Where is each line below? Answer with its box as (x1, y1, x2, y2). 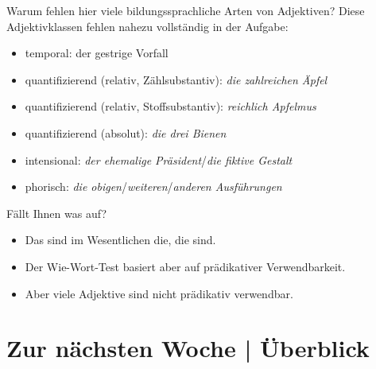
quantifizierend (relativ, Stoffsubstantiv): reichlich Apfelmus (25, 98, 316, 115)
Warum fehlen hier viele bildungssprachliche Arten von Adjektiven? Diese (6, 2, 365, 18)
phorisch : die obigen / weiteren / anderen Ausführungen (25, 178, 282, 195)
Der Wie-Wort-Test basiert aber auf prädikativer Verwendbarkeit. (25, 258, 346, 274)
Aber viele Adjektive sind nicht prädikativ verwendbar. (25, 285, 293, 301)
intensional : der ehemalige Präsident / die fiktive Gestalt (25, 151, 293, 168)
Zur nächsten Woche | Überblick (6, 332, 370, 364)
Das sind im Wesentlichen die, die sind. (25, 231, 216, 248)
